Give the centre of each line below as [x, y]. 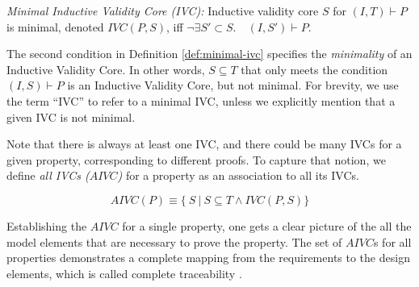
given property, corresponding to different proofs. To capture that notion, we [196, 159]
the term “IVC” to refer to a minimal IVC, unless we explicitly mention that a [201, 100]
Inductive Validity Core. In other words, [106, 69]
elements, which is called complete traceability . [124, 273]
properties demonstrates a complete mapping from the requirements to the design [208, 258]
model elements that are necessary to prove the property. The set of [174, 241]
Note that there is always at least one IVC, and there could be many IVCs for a [204, 144]
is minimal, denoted [55, 26]
